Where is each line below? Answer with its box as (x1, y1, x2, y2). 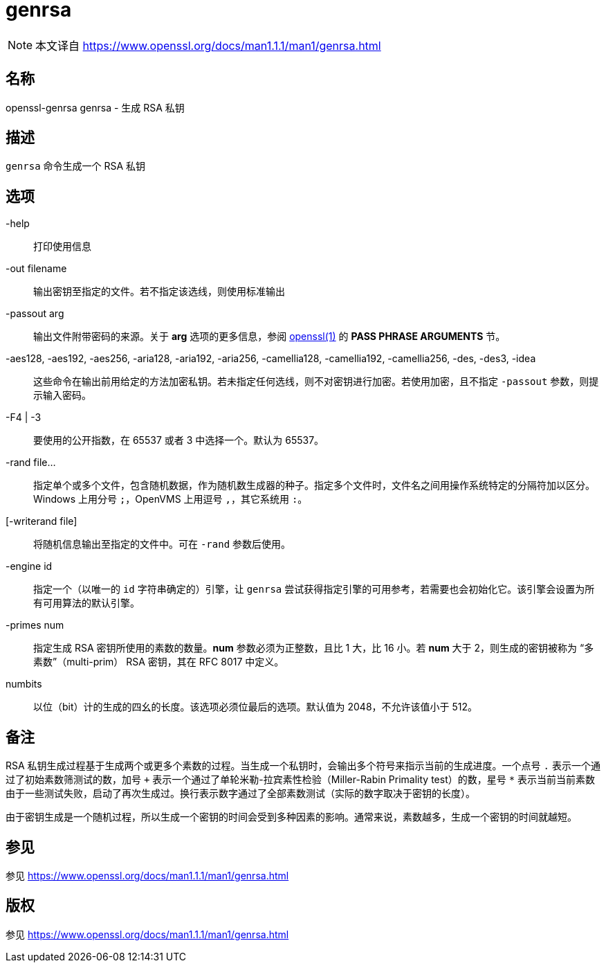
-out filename (6, 262, 67, 275)
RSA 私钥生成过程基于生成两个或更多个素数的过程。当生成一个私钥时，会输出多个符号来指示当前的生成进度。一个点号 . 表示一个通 (6, 760, 600, 772)
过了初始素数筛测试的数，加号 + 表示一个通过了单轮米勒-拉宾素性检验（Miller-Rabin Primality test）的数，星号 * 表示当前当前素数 (6, 773, 596, 786)
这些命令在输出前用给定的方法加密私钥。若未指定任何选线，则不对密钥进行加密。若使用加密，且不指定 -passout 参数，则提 (33, 375, 599, 388)
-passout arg (6, 307, 64, 320)
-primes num (6, 619, 64, 631)
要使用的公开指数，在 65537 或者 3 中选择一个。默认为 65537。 (33, 434, 324, 447)
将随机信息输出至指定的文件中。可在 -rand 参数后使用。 (33, 538, 291, 550)
